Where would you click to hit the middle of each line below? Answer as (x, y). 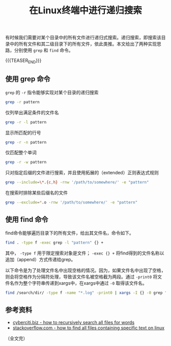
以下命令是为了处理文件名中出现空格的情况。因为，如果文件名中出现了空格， (85, 270)
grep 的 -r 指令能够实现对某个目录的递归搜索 (52, 92)
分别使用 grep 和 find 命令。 (44, 50)
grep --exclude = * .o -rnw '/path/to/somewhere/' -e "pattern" (72, 202)
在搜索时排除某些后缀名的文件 (36, 193)
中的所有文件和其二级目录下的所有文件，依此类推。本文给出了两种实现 (83, 44)
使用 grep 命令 (28, 79)
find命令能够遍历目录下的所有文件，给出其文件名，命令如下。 (69, 233)
